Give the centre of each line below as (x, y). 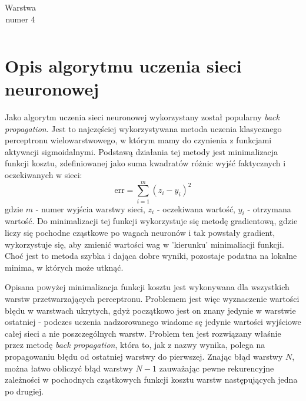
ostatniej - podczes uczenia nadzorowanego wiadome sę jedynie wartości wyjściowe (153, 322)
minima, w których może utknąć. (64, 267)
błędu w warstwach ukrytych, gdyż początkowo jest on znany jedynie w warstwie (150, 310)
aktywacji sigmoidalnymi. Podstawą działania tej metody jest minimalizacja (142, 151)
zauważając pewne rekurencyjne (217, 368)
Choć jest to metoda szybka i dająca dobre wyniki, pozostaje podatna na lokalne (151, 256)
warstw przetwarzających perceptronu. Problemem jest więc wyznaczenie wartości (152, 299)
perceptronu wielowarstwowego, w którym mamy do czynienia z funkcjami (138, 140)
